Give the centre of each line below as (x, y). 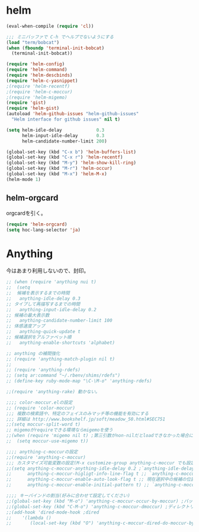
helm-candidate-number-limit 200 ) (65, 141)
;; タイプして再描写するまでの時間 (43, 304)
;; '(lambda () (29, 518)
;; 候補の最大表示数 (28, 315)
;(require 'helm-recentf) (38, 86)
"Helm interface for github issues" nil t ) (66, 119)
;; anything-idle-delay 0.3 (44, 298)
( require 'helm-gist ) (33, 108)
